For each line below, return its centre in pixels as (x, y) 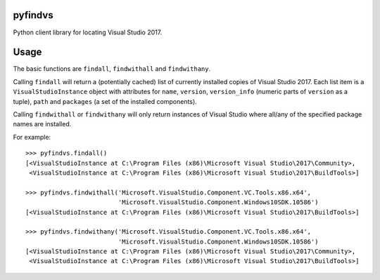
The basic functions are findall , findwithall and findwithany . (112, 69)
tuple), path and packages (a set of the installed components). (105, 101)
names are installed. (42, 124)
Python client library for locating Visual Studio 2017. (88, 32)
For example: (32, 137)
